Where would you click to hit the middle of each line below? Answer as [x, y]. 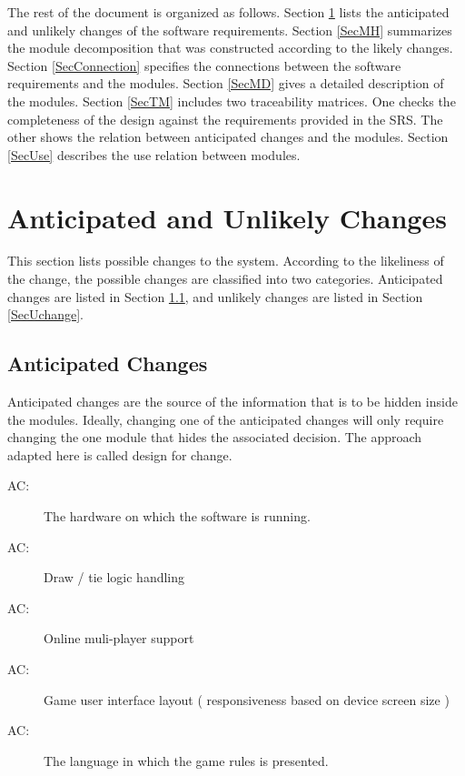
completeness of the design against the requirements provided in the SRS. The [225, 119]
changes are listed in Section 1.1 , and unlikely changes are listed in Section [215, 296]
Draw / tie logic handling [114, 577]
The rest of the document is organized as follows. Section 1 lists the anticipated [228, 12]
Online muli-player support [119, 638]
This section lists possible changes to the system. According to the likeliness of [226, 261]
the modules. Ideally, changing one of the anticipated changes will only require [226, 419]
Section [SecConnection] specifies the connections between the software [204, 65]
